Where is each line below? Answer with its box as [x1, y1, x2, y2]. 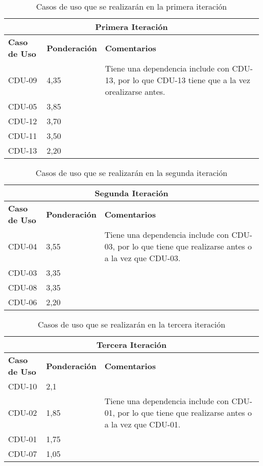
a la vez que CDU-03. [104, 252, 181, 264]
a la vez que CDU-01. [104, 418, 181, 430]
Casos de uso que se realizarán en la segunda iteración [35, 167, 228, 178]
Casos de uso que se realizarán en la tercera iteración [37, 318, 226, 330]
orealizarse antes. [105, 86, 165, 97]
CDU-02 [8, 407, 37, 418]
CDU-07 [8, 448, 37, 459]
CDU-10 [8, 380, 37, 392]
